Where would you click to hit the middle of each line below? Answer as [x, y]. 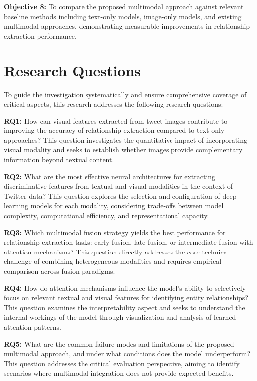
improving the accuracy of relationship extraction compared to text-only [114, 130]
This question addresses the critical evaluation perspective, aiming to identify [122, 363]
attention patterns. [33, 326]
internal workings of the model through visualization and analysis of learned [120, 317]
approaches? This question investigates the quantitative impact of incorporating [126, 140]
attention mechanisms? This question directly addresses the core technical [117, 251]
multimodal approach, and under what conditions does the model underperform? [127, 353]
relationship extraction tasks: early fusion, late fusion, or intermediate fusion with [128, 242]
